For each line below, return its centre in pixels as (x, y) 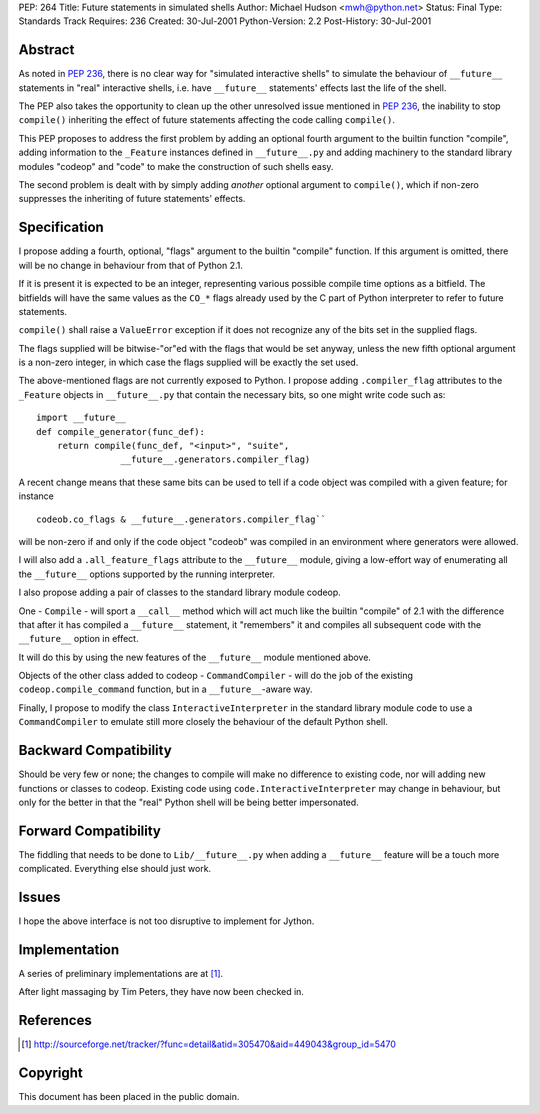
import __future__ (81, 418)
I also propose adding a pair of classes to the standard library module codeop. (180, 592)
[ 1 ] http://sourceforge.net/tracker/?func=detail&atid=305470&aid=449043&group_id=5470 (209, 1044)
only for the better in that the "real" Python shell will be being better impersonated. (188, 802)
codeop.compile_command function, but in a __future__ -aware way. (165, 689)
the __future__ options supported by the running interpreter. (146, 574)
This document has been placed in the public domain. (129, 1097)
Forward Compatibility (90, 830)
